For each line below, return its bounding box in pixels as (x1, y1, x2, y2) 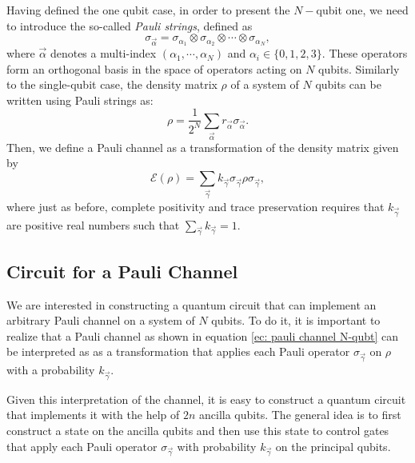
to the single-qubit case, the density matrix (6, 76, 217, 93)
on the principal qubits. (275, 437, 391, 454)
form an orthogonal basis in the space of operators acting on (6, 60, 302, 77)
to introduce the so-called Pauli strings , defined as (6, 17, 253, 34)
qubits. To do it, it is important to (211, 312, 381, 329)
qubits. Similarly (318, 60, 400, 77)
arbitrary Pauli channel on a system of (6, 312, 195, 329)
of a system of (230, 76, 299, 93)
